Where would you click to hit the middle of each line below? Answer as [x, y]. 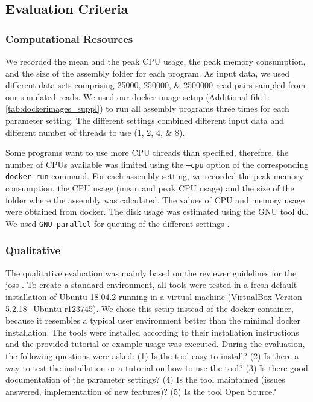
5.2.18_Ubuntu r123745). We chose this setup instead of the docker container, [150, 308]
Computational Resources [69, 38]
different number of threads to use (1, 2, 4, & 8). [95, 132]
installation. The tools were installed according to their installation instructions [152, 332]
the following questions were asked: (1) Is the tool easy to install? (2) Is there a [152, 355]
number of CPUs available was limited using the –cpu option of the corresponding [157, 164]
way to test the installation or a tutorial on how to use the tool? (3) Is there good [157, 367]
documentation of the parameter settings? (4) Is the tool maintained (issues [145, 379]
